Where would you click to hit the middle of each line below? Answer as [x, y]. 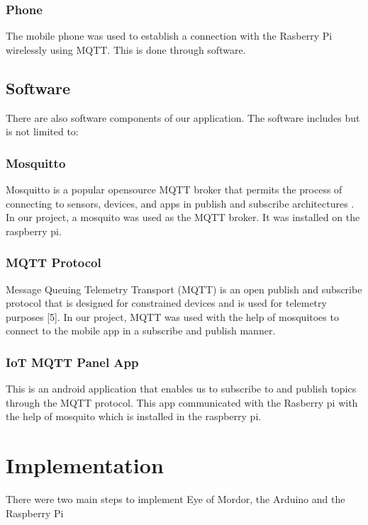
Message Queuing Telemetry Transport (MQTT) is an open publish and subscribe [184, 289]
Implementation [85, 465]
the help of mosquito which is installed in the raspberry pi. [134, 416]
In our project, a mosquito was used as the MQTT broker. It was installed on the [183, 217]
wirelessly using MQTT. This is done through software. [126, 49]
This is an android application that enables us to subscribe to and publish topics [181, 389]
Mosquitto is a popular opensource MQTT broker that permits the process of [174, 190]
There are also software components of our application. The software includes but [183, 117]
